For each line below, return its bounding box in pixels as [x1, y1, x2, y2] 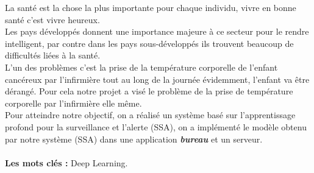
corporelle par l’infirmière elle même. [5, 96, 142, 109]
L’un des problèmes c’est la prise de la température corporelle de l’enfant [5, 60, 278, 73]
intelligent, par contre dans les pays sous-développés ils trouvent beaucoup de [5, 37, 294, 49]
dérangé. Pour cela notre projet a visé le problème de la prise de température [5, 85, 293, 97]
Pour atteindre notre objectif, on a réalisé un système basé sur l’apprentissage [5, 108, 296, 121]
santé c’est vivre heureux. [5, 13, 100, 26]
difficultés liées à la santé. [5, 49, 101, 62]
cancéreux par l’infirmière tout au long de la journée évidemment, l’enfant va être [5, 72, 310, 85]
